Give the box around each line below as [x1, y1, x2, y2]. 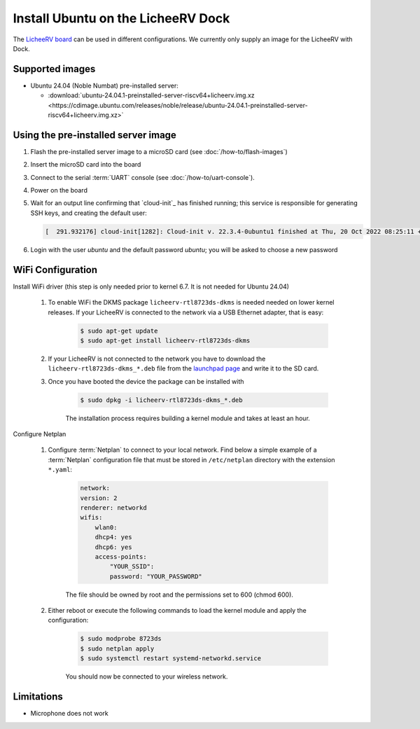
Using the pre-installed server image [13, 129, 176, 141]
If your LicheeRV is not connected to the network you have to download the [48, 354, 266, 363]
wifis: [80, 513, 103, 522]
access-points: [94, 553, 147, 560]
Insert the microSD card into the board [30, 160, 141, 169]
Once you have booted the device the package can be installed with [48, 377, 244, 385]
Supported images [13, 63, 96, 75]
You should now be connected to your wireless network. [65, 672, 228, 681]
